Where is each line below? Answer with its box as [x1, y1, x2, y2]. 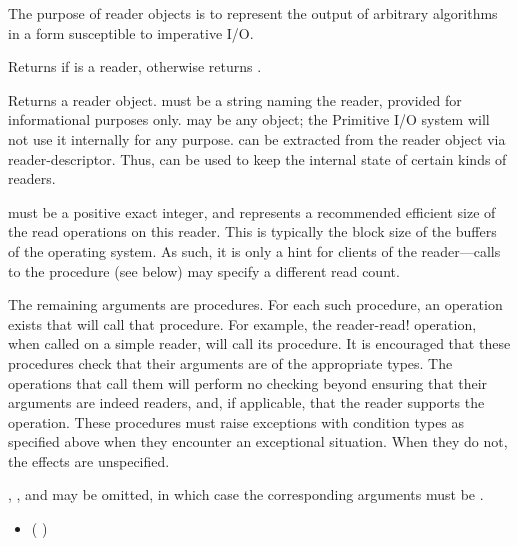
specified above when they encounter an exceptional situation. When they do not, [8, 431, 508, 452]
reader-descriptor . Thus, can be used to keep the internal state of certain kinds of [8, 148, 507, 169]
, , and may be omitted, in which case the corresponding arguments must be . [8, 484, 484, 505]
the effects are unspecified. [8, 450, 170, 471]
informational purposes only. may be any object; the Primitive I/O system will [8, 109, 490, 130]
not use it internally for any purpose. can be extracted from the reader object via [8, 128, 506, 149]
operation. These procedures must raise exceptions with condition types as [8, 411, 465, 432]
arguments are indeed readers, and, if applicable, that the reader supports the [8, 392, 485, 413]
